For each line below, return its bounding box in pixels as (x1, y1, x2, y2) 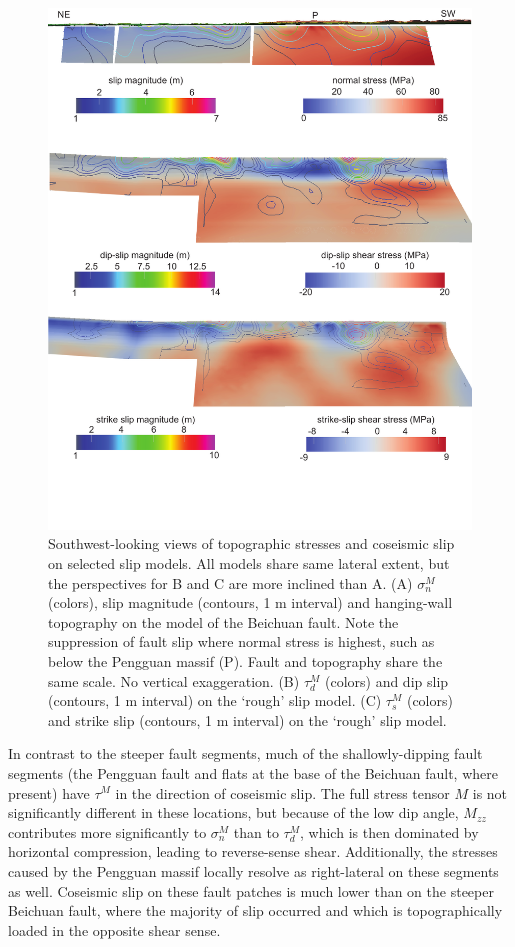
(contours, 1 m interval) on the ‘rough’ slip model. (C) (48, 690, 382, 711)
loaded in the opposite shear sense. (8, 919, 221, 940)
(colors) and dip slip (324, 670, 449, 691)
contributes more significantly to (8, 821, 207, 842)
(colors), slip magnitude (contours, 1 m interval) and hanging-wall (48, 592, 453, 613)
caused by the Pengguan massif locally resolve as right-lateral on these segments (8, 860, 499, 881)
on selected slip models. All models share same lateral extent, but (48, 553, 450, 574)
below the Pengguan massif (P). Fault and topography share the (48, 651, 443, 671)
